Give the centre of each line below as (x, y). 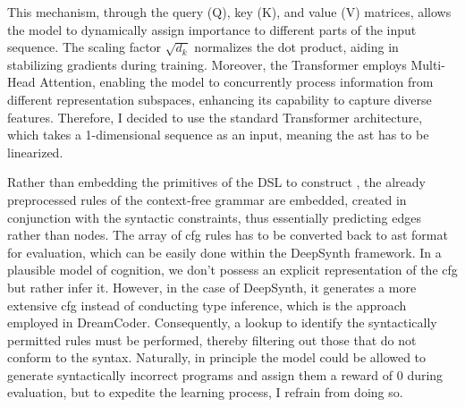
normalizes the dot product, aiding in (296, 47)
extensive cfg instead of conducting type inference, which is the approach (207, 305)
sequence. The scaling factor (85, 47)
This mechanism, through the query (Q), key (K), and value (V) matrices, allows (229, 12)
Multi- (428, 64)
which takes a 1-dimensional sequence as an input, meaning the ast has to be (218, 135)
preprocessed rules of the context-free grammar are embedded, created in (207, 199)
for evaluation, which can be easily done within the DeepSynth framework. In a (224, 252)
